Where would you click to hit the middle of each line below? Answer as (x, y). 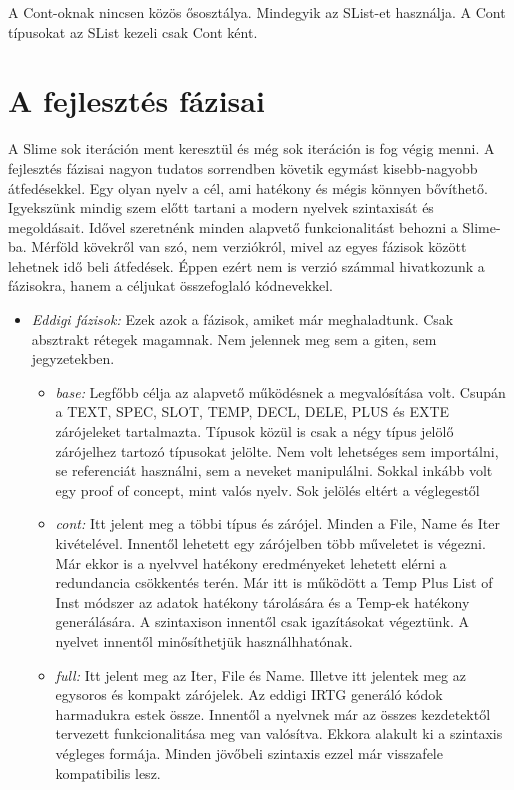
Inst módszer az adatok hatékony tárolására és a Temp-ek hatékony (262, 601)
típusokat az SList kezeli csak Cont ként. (133, 31)
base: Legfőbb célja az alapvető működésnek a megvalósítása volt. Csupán (280, 391)
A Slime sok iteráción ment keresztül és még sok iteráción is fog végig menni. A (251, 148)
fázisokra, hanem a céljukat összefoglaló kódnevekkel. (170, 285)
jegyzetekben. (73, 358)
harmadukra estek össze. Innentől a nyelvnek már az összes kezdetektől (273, 713)
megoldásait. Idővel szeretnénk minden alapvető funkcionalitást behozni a (233, 226)
